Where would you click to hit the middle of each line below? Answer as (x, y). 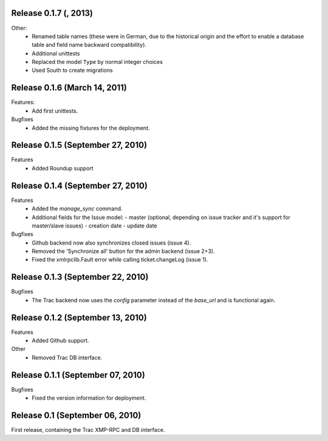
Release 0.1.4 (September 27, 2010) (80, 186)
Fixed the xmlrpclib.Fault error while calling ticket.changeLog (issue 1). (120, 260)
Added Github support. (60, 341)
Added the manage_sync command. (77, 209)
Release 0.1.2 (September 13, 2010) (79, 317)
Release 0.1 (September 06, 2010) (76, 415)
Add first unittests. (55, 111)
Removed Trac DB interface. (67, 357)
